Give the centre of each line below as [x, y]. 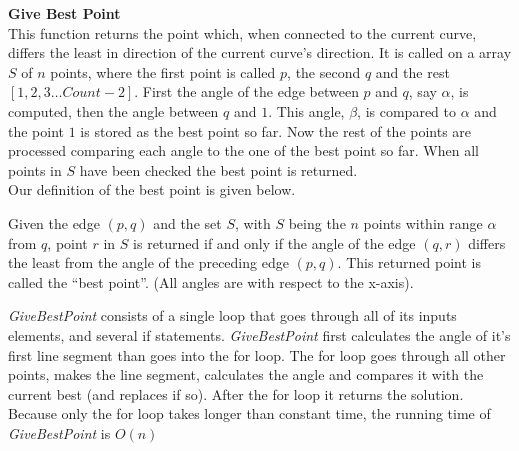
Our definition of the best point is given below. [152, 189]
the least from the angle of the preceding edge [148, 262]
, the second [324, 71]
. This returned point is [409, 262]
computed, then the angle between [113, 110]
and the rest [412, 71]
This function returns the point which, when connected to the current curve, [242, 32]
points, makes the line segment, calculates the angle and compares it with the [246, 374]
